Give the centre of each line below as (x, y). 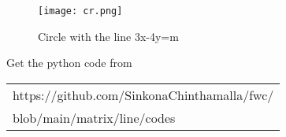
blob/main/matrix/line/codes (94, 117)
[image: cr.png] (80, 11)
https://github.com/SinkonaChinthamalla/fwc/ (143, 94)
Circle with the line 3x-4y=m (108, 36)
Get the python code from (69, 63)
